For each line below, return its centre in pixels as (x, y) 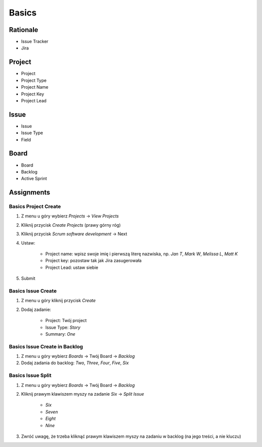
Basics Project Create (35, 207)
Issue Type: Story (63, 327)
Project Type (34, 80)
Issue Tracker (35, 42)
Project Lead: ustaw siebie (72, 267)
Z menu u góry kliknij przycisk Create (58, 301)
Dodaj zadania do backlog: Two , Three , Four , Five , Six (75, 363)
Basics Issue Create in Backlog (46, 346)
